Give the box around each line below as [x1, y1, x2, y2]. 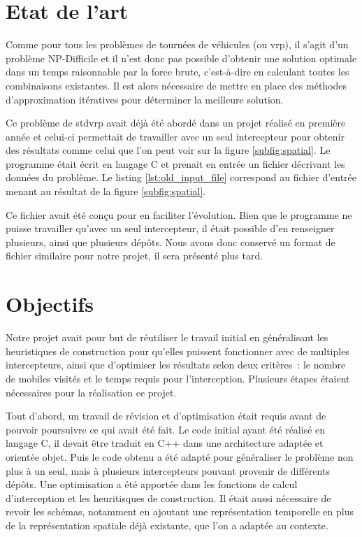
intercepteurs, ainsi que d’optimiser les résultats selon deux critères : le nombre [6, 357, 346, 372]
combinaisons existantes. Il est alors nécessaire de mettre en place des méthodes [6, 78, 347, 92]
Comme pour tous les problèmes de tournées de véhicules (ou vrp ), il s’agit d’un [6, 37, 349, 52]
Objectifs [6, 289, 94, 318]
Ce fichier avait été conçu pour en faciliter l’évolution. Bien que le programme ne [6, 207, 352, 222]
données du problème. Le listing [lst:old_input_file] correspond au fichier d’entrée [6, 170, 357, 185]
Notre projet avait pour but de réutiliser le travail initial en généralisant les [6, 330, 328, 345]
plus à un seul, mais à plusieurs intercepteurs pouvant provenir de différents [6, 463, 330, 478]
